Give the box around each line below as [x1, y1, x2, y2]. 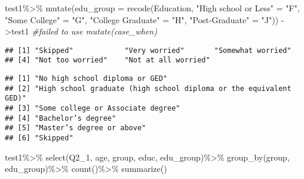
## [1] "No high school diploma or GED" [5, 74, 168, 83]
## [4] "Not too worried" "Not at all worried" [5, 56, 210, 65]
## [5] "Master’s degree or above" [5, 124, 146, 133]
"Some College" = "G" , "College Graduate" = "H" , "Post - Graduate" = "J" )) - [5, 13, 284, 26]
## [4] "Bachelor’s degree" [5, 114, 116, 123]
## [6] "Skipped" [5, 134, 73, 143]
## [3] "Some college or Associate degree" [5, 104, 180, 113]
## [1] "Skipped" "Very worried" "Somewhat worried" [5, 46, 291, 55]
